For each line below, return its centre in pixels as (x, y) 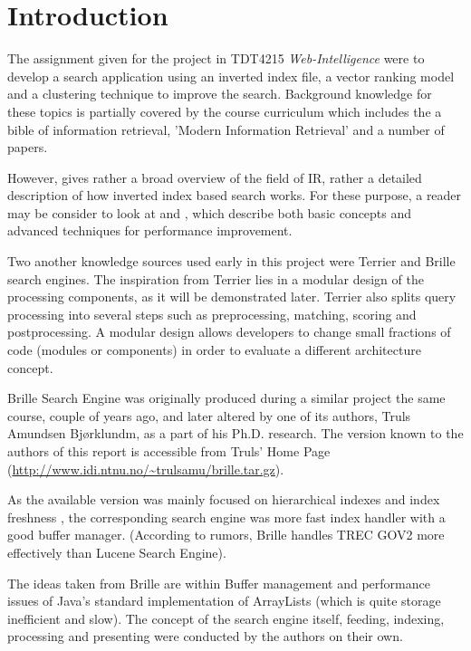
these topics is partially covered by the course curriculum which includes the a (225, 111)
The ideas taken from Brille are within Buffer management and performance (219, 583)
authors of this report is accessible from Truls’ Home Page (169, 451)
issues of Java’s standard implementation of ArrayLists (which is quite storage (224, 601)
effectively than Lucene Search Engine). (117, 552)
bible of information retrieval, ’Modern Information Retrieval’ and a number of (226, 129)
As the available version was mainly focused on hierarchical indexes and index (224, 499)
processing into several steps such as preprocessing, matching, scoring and (212, 314)
